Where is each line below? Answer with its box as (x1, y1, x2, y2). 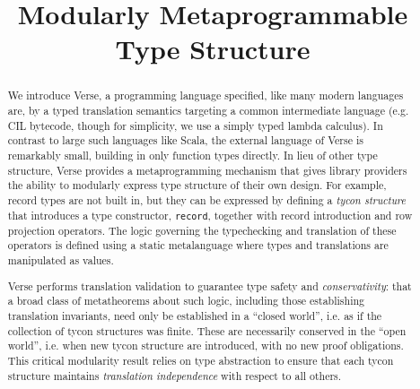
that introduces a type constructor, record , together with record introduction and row (7, 207, 413, 222)
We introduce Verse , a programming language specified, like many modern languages (7, 88, 404, 103)
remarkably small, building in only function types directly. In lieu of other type (7, 147, 378, 162)
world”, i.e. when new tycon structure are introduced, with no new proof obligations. (7, 338, 404, 353)
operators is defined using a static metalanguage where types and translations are (7, 238, 389, 253)
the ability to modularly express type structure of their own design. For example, (7, 177, 387, 193)
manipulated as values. (7, 253, 114, 268)
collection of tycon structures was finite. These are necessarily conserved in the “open (7, 323, 407, 338)
